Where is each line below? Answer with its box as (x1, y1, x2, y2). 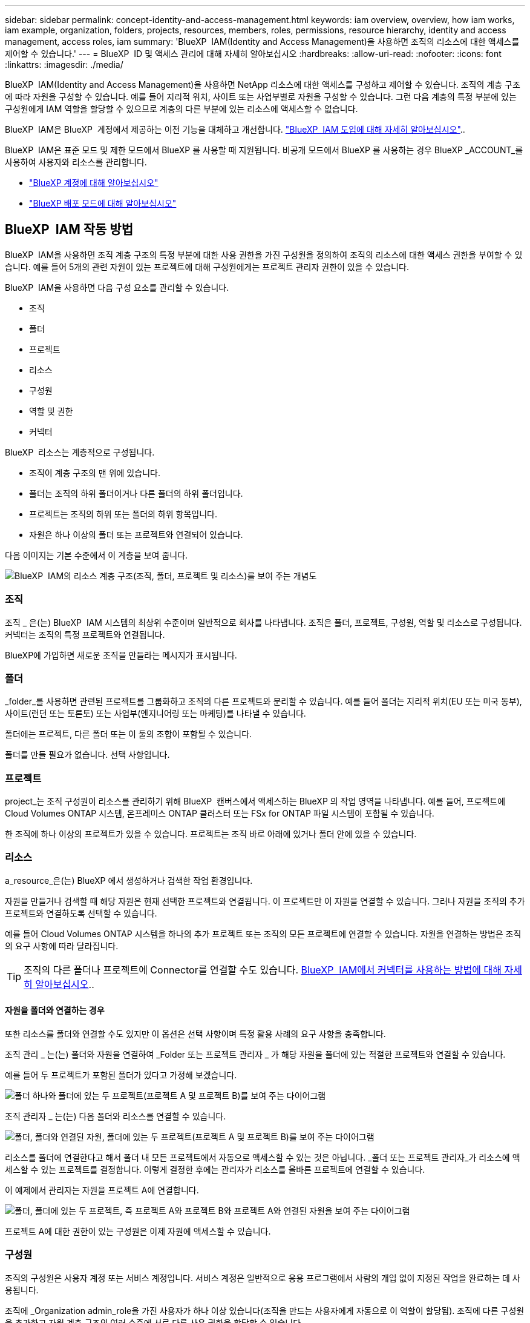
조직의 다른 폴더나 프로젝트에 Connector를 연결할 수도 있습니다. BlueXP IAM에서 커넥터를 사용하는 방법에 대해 (24, 963, 502, 976)
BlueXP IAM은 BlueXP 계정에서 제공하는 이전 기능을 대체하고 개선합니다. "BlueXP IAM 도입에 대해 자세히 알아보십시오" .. (5, 124, 465, 134)
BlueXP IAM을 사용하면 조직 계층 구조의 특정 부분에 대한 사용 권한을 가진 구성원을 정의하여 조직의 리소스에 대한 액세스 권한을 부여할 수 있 (5, 249, 523, 260)
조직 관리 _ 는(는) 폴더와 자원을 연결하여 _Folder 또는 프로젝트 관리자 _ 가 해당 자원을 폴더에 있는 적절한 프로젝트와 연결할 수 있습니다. (5, 1049, 506, 1060)
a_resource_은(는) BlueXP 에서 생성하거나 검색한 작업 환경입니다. (5, 875, 253, 886)
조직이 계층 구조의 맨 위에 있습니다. (29, 467, 160, 478)
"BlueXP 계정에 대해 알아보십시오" (29, 177, 159, 188)
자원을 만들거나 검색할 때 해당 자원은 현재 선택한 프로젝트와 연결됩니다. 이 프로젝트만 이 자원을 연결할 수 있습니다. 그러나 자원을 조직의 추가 (5, 895, 525, 906)
